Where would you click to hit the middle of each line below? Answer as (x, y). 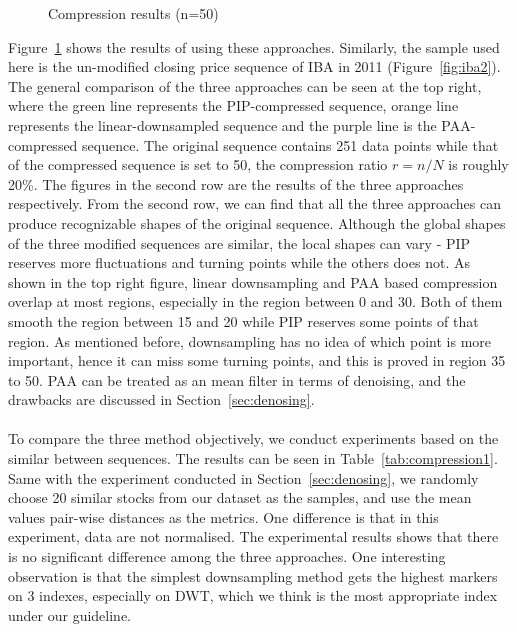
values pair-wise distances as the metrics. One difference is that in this (223, 516)
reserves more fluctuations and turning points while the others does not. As (239, 262)
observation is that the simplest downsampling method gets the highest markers (253, 575)
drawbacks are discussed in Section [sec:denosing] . (161, 399)
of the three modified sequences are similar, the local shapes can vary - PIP (239, 242)
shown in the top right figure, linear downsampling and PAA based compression (253, 281)
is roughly (478, 164)
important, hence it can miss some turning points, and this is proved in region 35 (257, 360)
